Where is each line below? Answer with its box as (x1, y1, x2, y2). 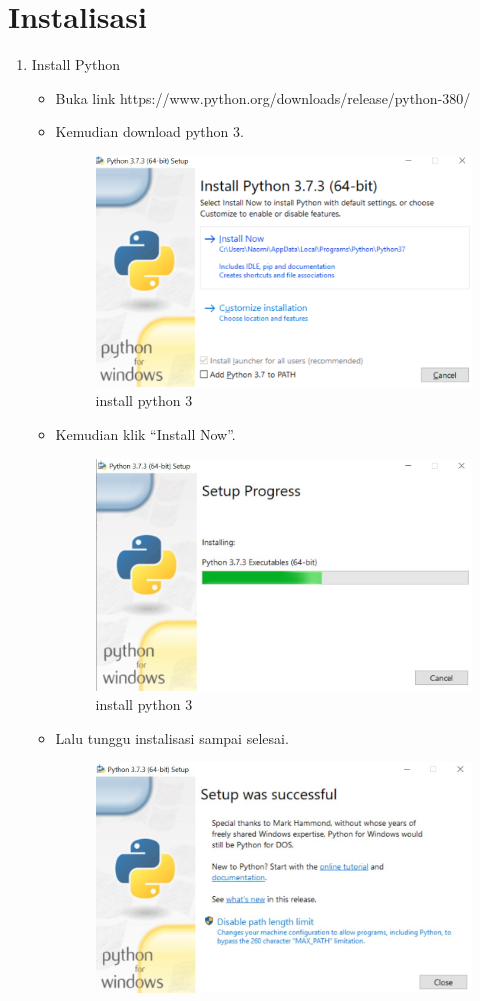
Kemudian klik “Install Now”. (55, 423, 236, 444)
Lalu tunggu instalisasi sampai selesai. (55, 727, 289, 748)
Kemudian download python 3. (55, 121, 244, 142)
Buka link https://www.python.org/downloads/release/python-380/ (55, 87, 471, 108)
